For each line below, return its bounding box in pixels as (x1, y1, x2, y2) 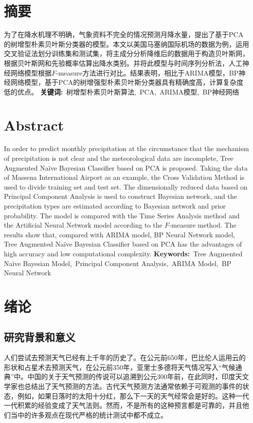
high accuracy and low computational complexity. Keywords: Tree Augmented (4, 248, 243, 258)
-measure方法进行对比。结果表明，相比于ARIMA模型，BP (56, 67, 239, 77)
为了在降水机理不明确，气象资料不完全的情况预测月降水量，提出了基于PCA (4, 29, 244, 39)
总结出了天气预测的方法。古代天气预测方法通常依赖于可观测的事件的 (24, 381, 242, 391)
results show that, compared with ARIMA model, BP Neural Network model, (4, 229, 235, 239)
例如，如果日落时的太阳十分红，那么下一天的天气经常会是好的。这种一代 (17, 390, 249, 401)
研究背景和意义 (4, 329, 75, 345)
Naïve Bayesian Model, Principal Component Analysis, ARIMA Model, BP (4, 258, 232, 268)
